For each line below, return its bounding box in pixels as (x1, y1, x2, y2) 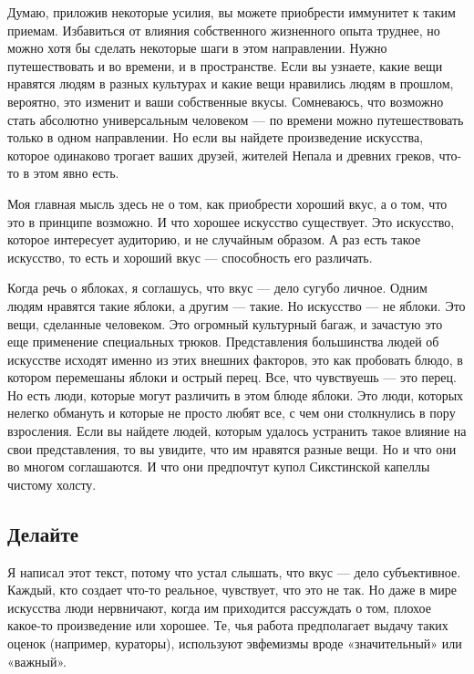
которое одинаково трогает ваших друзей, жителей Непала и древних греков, (7, 145, 435, 164)
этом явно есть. (33, 163, 119, 182)
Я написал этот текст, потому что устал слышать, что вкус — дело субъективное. (7, 562, 461, 581)
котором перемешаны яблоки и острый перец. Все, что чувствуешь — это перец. (7, 368, 457, 387)
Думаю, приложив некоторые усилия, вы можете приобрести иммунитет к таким (7, 3, 456, 21)
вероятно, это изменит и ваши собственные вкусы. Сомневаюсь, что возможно (7, 91, 444, 110)
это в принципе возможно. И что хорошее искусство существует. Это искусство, (7, 212, 455, 231)
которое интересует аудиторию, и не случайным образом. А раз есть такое (7, 230, 421, 249)
